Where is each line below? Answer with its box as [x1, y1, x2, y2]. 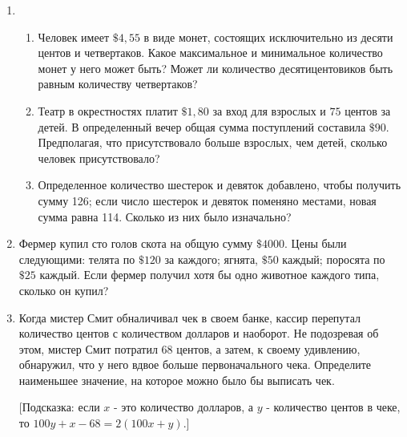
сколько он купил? [18, 281, 109, 298]
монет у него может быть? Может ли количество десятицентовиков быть [38, 59, 393, 76]
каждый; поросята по [282, 250, 385, 267]
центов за [345, 102, 391, 119]
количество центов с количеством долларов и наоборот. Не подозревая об [18, 325, 379, 342]
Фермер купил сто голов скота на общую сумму [18, 235, 253, 252]
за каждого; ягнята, [164, 250, 258, 267]
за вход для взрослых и [212, 102, 326, 119]
